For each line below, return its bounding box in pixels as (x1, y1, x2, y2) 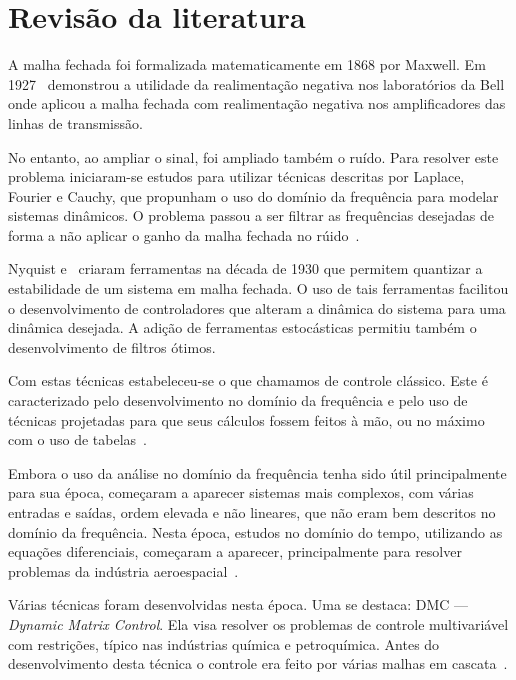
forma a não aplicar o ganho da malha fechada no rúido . (8, 224, 360, 245)
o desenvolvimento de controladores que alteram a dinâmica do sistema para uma (8, 297, 506, 318)
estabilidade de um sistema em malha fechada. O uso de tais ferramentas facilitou (8, 278, 509, 299)
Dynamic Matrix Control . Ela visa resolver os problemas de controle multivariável (8, 613, 509, 634)
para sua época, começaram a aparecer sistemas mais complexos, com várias (8, 482, 474, 503)
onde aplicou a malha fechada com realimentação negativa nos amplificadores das (8, 93, 506, 114)
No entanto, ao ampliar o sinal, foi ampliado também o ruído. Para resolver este (8, 146, 499, 167)
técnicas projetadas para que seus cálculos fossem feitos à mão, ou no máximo (8, 409, 485, 430)
